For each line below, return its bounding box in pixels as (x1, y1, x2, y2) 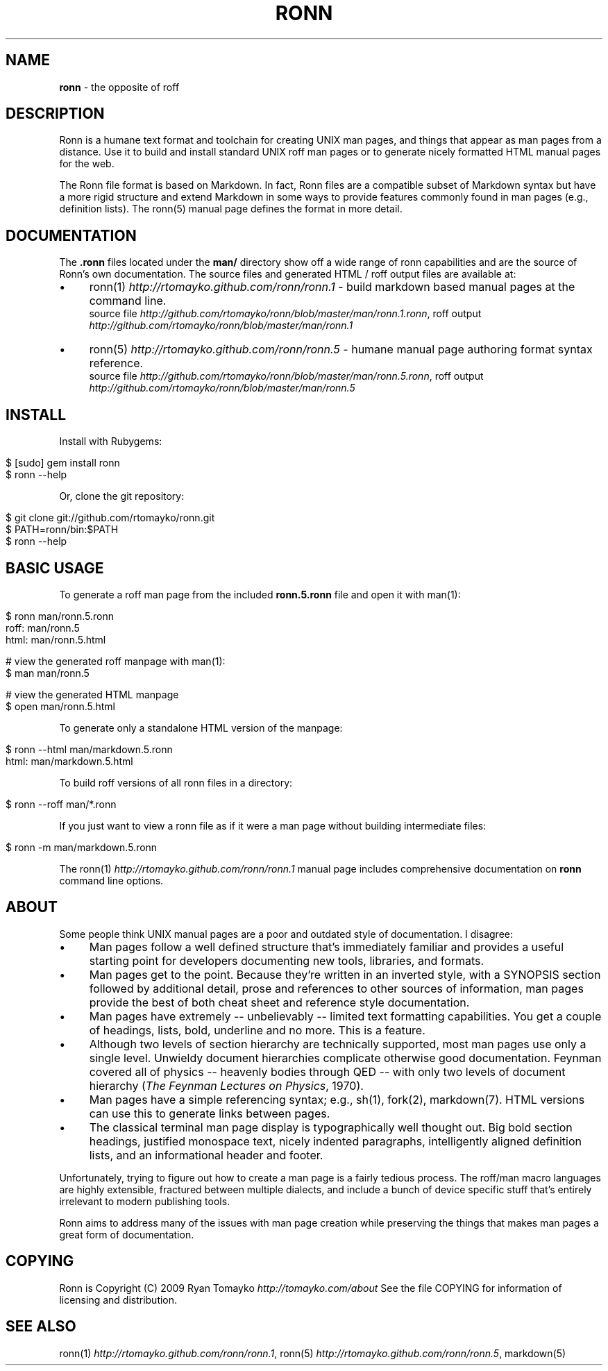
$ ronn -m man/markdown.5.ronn (6, 841, 158, 853)
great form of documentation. (59, 1228, 194, 1240)
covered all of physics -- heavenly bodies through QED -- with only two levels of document (89, 1064, 566, 1079)
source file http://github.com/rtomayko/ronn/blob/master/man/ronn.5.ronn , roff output (89, 370, 484, 382)
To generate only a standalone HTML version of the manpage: (59, 721, 343, 734)
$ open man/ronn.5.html (6, 700, 115, 712)
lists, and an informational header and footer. (89, 1147, 323, 1162)
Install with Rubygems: (59, 435, 162, 448)
